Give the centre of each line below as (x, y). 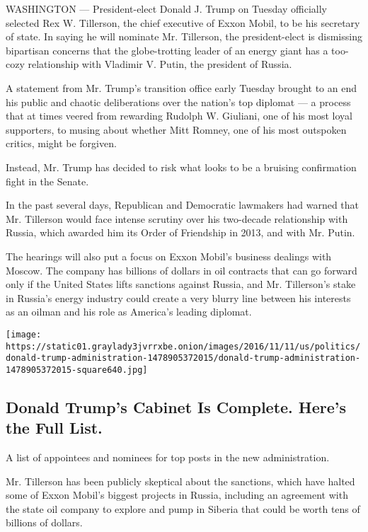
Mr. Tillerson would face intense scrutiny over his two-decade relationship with (177, 218)
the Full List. (54, 428)
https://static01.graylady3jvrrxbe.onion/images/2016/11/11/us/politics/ (183, 346)
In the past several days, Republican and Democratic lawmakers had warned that (182, 205)
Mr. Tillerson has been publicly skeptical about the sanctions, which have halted (180, 481)
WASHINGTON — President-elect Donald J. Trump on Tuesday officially (166, 8)
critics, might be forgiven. (61, 143)
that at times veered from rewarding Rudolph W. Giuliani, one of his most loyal (179, 116)
